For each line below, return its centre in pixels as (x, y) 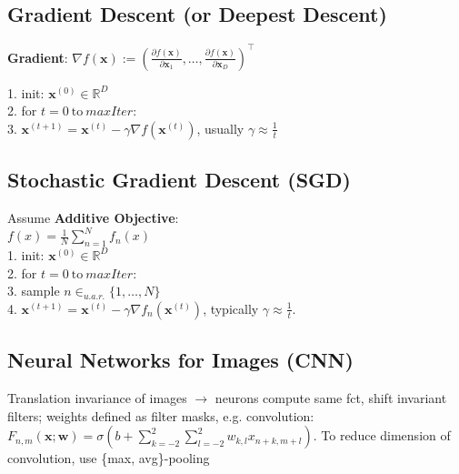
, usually (220, 128)
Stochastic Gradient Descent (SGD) (179, 180)
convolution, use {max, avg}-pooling (109, 458)
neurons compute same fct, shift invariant (331, 397)
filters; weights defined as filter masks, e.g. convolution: (161, 415)
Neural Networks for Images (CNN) (180, 360)
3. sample (34, 291)
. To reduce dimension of (382, 435)
